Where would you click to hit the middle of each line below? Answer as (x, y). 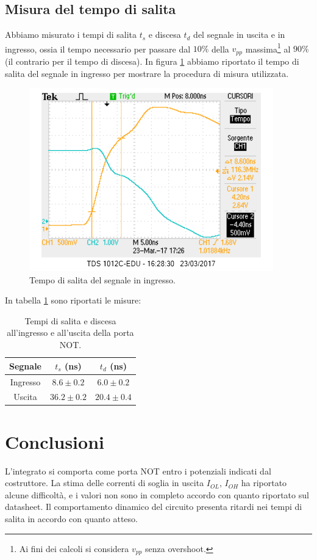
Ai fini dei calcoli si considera (74, 548)
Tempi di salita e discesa (70, 320)
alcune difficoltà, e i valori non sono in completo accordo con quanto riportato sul (157, 494)
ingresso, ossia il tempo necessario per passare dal (98, 49)
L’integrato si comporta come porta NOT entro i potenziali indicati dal (138, 471)
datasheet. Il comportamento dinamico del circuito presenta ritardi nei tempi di (154, 507)
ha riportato (264, 483)
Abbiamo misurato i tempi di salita (71, 35)
